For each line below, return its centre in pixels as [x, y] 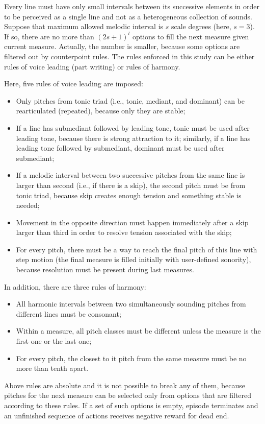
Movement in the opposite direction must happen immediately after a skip [132, 222]
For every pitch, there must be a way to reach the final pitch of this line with [137, 249]
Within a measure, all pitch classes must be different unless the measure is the [138, 331]
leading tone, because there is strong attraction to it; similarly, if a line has [133, 138]
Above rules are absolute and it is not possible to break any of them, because [125, 385]
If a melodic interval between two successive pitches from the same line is [130, 175]
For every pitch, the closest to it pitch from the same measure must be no [131, 358]
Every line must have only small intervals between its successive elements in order [132, 6]
